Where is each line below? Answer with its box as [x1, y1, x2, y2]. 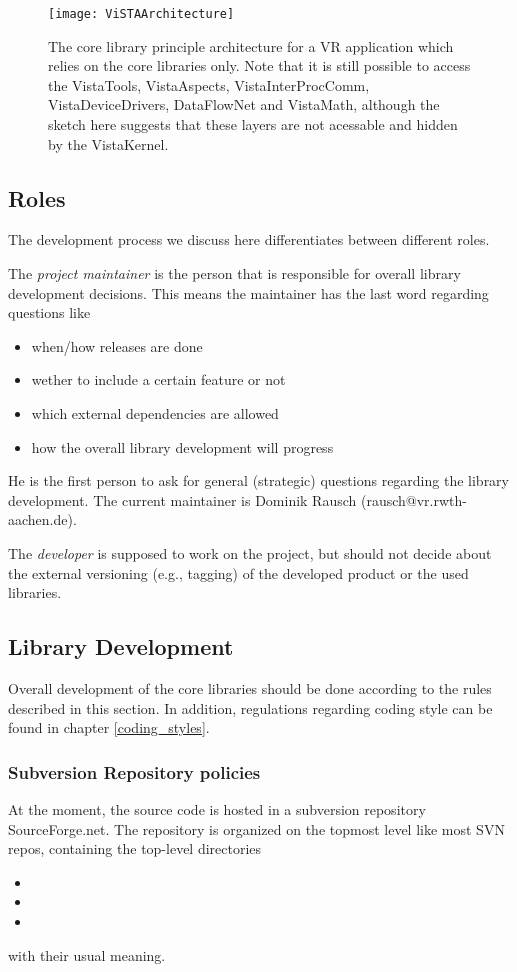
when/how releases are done [31, 335, 203, 356]
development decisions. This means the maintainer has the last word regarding [8, 282, 489, 303]
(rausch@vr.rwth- [360, 489, 467, 510]
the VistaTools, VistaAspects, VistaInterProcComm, [48, 74, 370, 95]
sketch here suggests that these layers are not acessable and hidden [48, 114, 458, 135]
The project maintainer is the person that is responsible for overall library [8, 263, 461, 284]
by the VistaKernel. [48, 133, 169, 154]
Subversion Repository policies [8, 759, 261, 784]
